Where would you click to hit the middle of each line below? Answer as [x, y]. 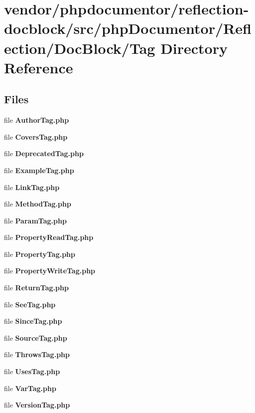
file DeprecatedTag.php [44, 153]
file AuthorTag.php [37, 120]
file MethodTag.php [38, 204]
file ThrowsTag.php [37, 354]
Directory [194, 48]
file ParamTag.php [35, 220]
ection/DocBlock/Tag [80, 48]
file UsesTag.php [32, 371]
